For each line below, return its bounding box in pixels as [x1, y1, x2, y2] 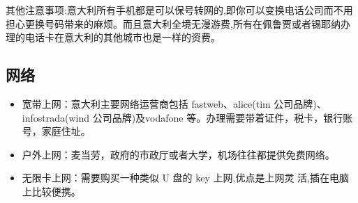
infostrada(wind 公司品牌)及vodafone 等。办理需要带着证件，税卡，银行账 [22, 110, 353, 124]
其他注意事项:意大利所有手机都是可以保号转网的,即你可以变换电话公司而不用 [6, 3, 353, 17]
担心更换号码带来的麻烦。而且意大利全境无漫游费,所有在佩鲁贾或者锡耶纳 [6, 16, 341, 31]
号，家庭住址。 [22, 124, 91, 138]
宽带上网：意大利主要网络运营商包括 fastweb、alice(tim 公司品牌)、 [22, 96, 327, 111]
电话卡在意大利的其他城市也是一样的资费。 [24, 30, 221, 44]
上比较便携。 [22, 184, 81, 198]
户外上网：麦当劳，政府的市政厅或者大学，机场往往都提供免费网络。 [22, 147, 335, 161]
